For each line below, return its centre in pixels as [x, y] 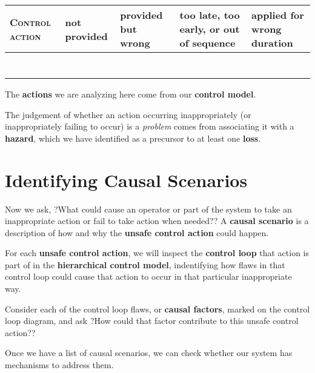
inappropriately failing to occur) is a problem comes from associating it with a [150, 126]
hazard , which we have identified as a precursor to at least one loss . [133, 138]
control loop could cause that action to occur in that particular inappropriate [148, 276]
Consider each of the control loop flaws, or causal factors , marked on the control [157, 309]
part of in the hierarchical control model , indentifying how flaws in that [145, 264]
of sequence [207, 43]
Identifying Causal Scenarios [126, 180]
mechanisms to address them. [59, 365]
